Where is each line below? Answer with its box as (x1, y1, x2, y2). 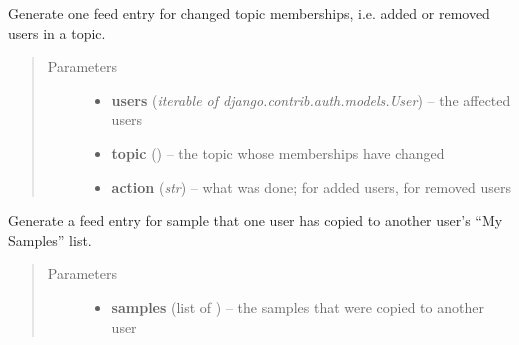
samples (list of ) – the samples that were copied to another (111, 296, 484, 317)
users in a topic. (8, 22, 106, 43)
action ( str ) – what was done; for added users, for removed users (111, 176, 512, 197)
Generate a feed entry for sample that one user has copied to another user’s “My (8, 210, 503, 231)
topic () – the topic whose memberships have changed (111, 142, 445, 163)
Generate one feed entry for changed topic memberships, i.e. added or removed (8, 3, 490, 23)
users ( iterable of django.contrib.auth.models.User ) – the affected (111, 89, 511, 110)
